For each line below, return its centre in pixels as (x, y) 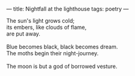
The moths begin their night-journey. (53, 53)
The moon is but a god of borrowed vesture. (62, 66)
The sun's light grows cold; (41, 21)
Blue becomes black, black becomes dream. (62, 47)
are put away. (24, 34)
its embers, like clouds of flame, (46, 27)
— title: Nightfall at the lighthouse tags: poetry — (68, 9)
